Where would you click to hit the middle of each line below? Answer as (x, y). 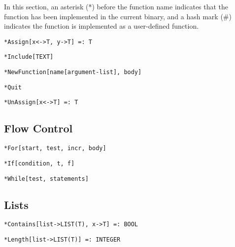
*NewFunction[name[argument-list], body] (73, 72)
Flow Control (38, 128)
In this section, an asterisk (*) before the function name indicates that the (116, 6)
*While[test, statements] (46, 179)
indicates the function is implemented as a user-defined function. (101, 26)
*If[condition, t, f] (39, 163)
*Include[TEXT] (29, 57)
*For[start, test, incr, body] (55, 148)
